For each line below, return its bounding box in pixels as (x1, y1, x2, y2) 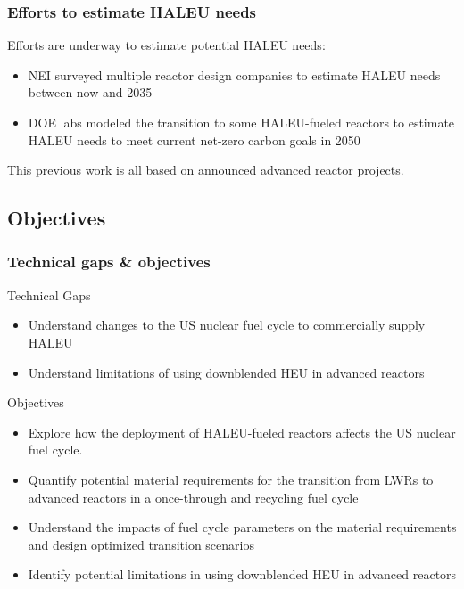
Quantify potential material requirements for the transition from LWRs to (28, 470, 434, 488)
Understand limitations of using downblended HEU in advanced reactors (28, 363, 425, 381)
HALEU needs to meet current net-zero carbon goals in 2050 (28, 130, 360, 149)
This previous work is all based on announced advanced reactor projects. (7, 160, 404, 179)
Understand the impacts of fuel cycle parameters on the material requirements (28, 518, 457, 536)
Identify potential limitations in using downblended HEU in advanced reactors (28, 565, 457, 584)
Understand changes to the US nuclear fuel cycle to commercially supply (28, 315, 426, 334)
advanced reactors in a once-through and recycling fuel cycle (28, 487, 359, 506)
